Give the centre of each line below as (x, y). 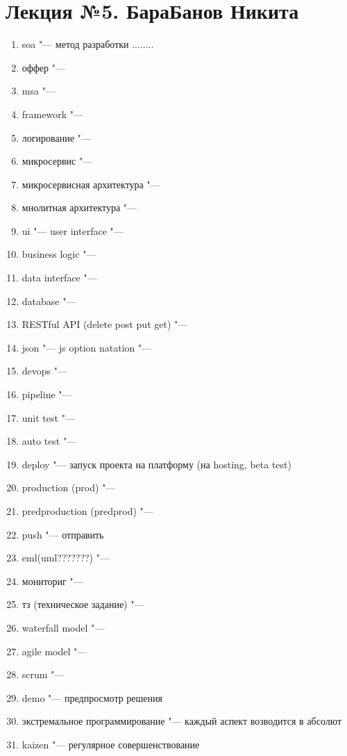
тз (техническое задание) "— (83, 604)
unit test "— (48, 417)
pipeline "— (47, 394)
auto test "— (49, 441)
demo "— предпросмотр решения (92, 697)
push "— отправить (63, 534)
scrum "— (43, 674)
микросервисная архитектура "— (91, 184)
